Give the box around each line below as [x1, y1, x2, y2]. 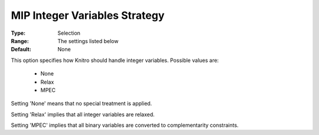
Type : [11, 29, 26, 37]
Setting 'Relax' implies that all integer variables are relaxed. [11, 111, 155, 118]
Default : [11, 46, 32, 53]
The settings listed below [57, 37, 119, 44]
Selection [57, 29, 81, 37]
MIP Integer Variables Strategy [11, 9, 165, 22]
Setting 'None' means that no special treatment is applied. [11, 100, 152, 107]
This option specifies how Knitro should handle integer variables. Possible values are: [11, 57, 219, 64]
